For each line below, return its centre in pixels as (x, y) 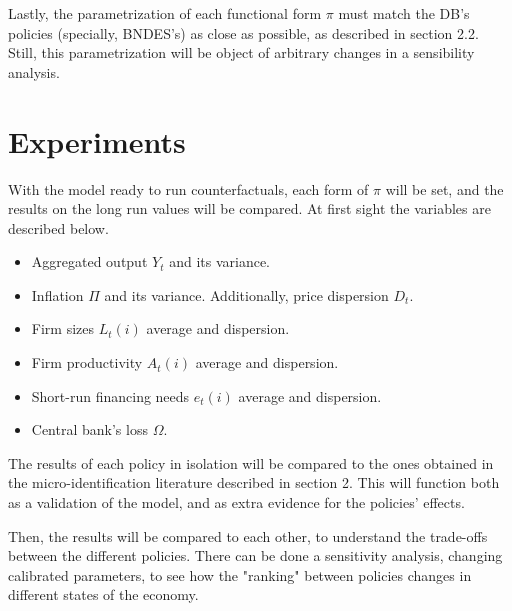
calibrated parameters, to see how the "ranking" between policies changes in (240, 574)
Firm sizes (62, 328)
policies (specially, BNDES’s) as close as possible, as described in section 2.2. (243, 32)
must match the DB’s (404, 13)
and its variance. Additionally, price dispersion (246, 294)
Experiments (97, 140)
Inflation (57, 294)
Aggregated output (89, 261)
